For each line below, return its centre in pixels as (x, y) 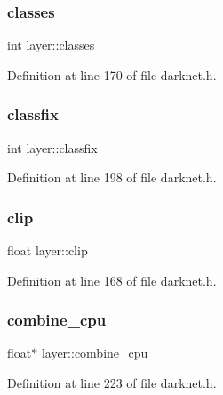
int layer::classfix (52, 147)
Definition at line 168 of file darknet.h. (112, 280)
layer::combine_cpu (95, 353)
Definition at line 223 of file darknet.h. (112, 383)
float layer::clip (48, 250)
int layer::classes (51, 45)
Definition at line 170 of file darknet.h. (112, 74)
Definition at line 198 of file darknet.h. (112, 177)
